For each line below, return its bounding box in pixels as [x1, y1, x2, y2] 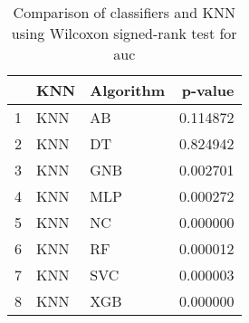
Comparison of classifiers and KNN [13, 2, 235, 23]
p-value [181, 80, 235, 100]
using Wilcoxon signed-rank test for [11, 23, 237, 43]
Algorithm [90, 80, 166, 100]
